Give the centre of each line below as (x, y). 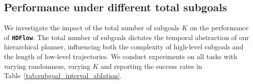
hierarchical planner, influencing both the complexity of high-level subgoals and (124, 47)
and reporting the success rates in (151, 66)
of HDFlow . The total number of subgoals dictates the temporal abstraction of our (127, 37)
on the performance (219, 28)
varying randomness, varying (47, 66)
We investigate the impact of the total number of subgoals (92, 28)
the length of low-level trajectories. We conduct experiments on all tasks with (121, 56)
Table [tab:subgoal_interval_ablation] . (63, 75)
